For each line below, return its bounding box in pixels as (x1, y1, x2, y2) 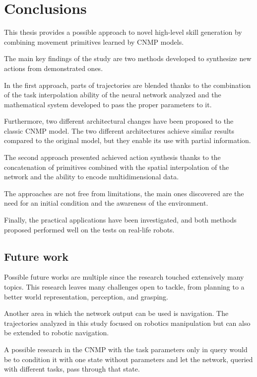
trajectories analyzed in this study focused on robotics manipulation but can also (4, 317, 251, 328)
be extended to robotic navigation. (4, 327, 109, 338)
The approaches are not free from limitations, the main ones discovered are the (4, 188, 244, 198)
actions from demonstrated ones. (4, 63, 103, 73)
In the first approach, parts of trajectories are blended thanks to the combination (4, 79, 251, 90)
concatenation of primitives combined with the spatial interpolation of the (4, 161, 229, 172)
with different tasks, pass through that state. (4, 364, 140, 374)
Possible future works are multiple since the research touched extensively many (4, 272, 244, 282)
